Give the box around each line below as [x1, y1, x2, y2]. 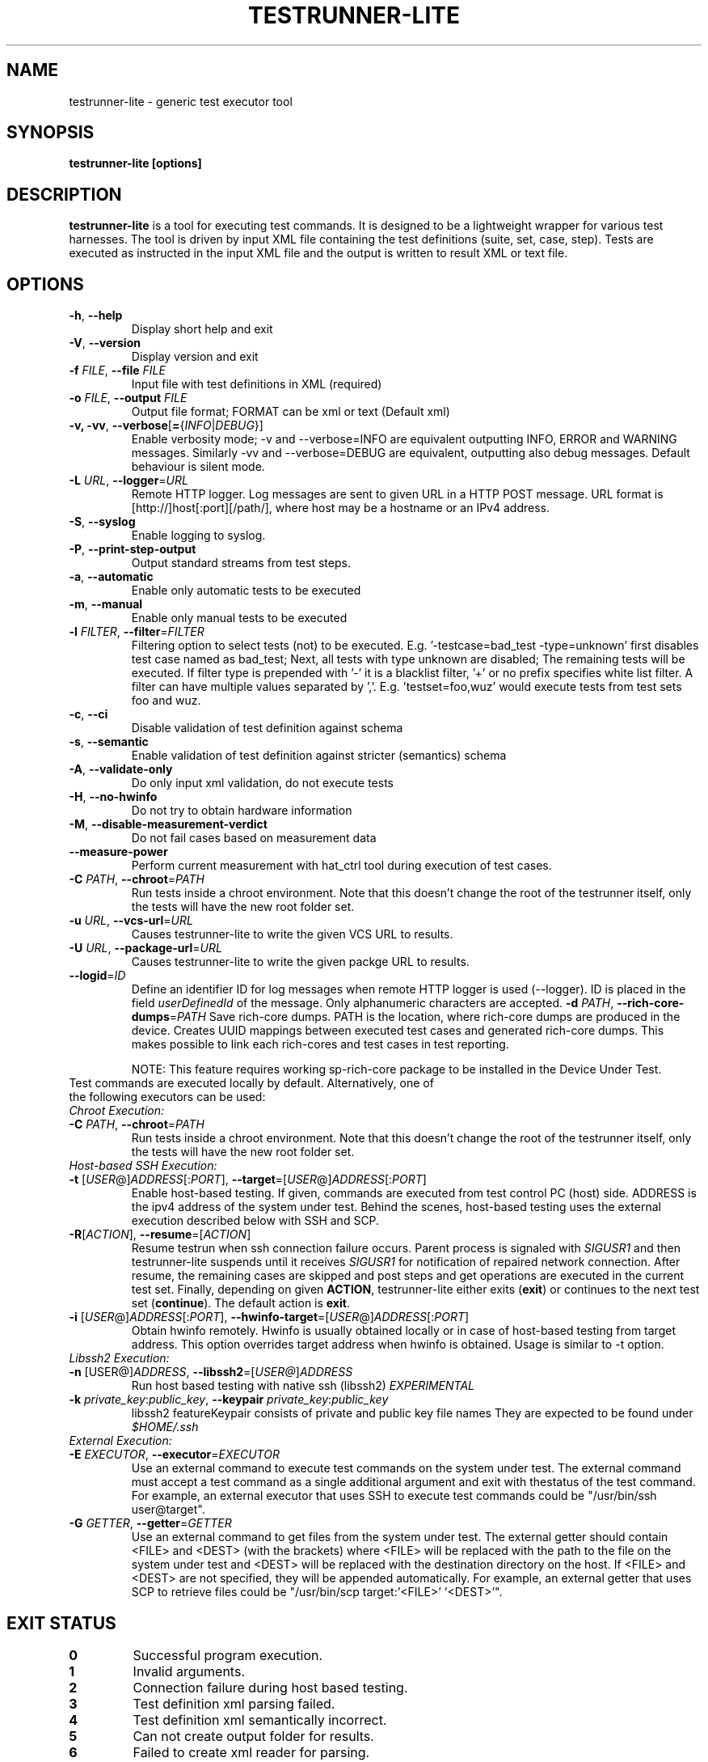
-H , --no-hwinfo [69, 790, 158, 804]
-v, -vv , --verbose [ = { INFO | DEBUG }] [69, 418, 263, 433]
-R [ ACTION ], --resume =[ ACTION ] [69, 1227, 251, 1242]
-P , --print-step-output [69, 542, 196, 557]
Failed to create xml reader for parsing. [133, 1743, 370, 1760]
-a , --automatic [69, 570, 154, 584]
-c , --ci [69, 707, 108, 722]
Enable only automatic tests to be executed [131, 583, 361, 598]
